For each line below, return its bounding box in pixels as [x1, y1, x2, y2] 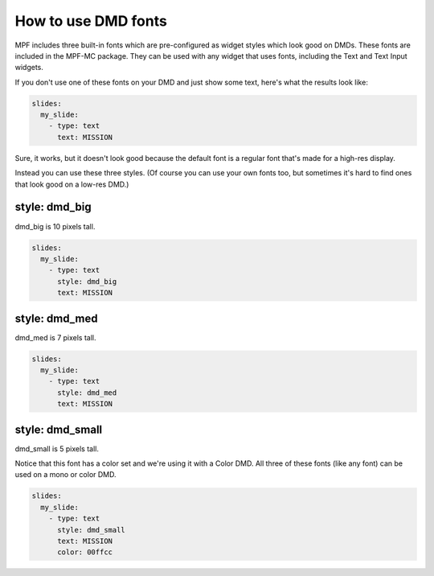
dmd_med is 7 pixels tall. [14, 332, 96, 342]
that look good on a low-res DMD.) [14, 179, 129, 189]
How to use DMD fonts [14, 12, 168, 30]
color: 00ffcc [57, 548, 113, 557]
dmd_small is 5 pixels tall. [14, 443, 100, 454]
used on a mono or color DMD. [14, 470, 117, 479]
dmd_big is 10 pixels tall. [14, 221, 96, 231]
